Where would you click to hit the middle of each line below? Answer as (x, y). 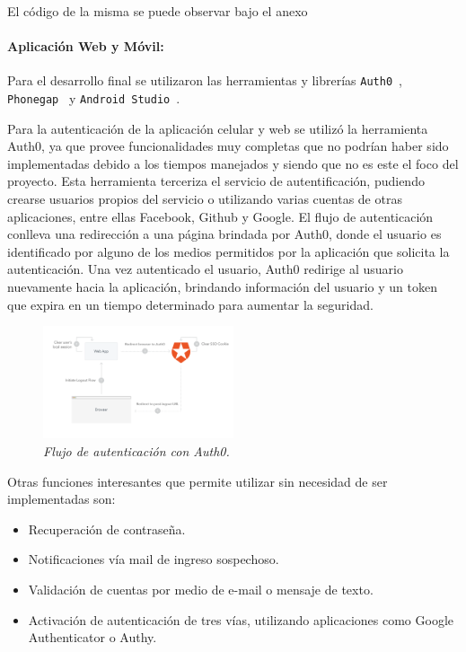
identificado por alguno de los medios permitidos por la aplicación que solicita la (229, 251)
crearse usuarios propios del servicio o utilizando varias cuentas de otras (205, 199)
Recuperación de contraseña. (107, 529)
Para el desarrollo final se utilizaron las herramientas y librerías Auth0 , (205, 80)
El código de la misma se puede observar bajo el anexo (158, 11)
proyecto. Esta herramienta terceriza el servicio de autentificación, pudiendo (216, 181)
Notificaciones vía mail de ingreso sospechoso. (154, 559)
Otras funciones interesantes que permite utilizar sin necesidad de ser (198, 481)
